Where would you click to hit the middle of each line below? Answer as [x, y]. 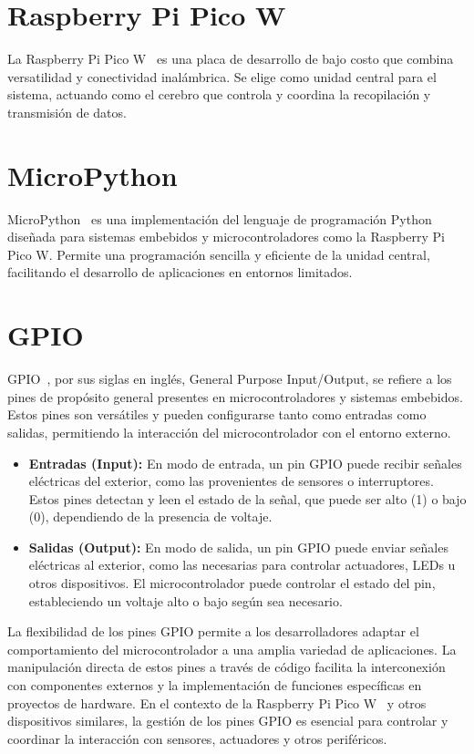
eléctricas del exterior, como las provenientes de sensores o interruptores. [231, 481]
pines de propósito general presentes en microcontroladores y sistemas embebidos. [235, 396]
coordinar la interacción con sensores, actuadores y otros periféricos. [197, 738]
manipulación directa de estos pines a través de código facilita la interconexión [227, 667]
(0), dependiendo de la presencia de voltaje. [150, 516]
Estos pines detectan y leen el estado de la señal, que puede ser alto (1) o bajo [247, 498]
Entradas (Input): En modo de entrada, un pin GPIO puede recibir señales [245, 463]
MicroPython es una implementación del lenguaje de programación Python [220, 218]
